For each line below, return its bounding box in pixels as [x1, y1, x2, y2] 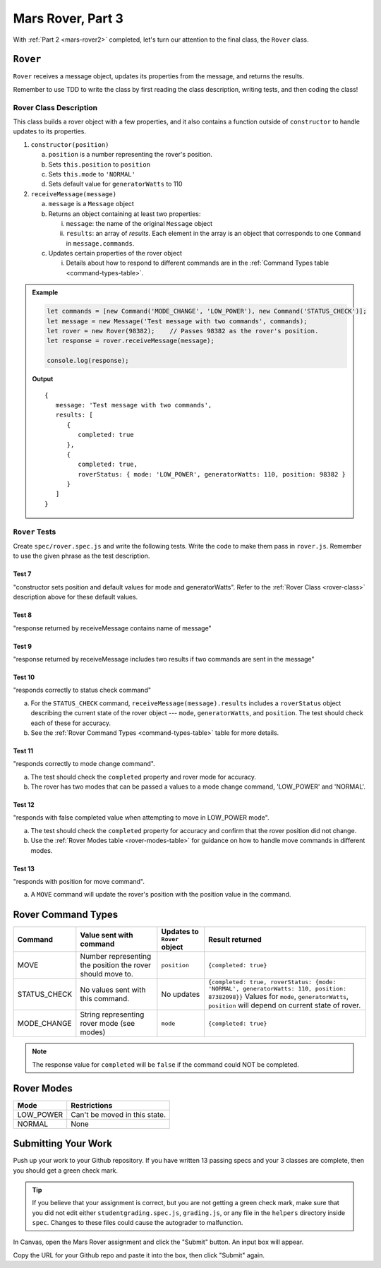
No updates [161, 989, 200, 999]
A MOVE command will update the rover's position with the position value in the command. [30, 890, 291, 899]
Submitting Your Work [13, 1137, 113, 1150]
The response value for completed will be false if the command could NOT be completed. [32, 1060, 299, 1069]
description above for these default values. [13, 593, 138, 602]
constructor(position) [30, 140, 109, 148]
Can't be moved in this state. [71, 1109, 166, 1119]
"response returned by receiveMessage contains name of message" [13, 623, 212, 632]
